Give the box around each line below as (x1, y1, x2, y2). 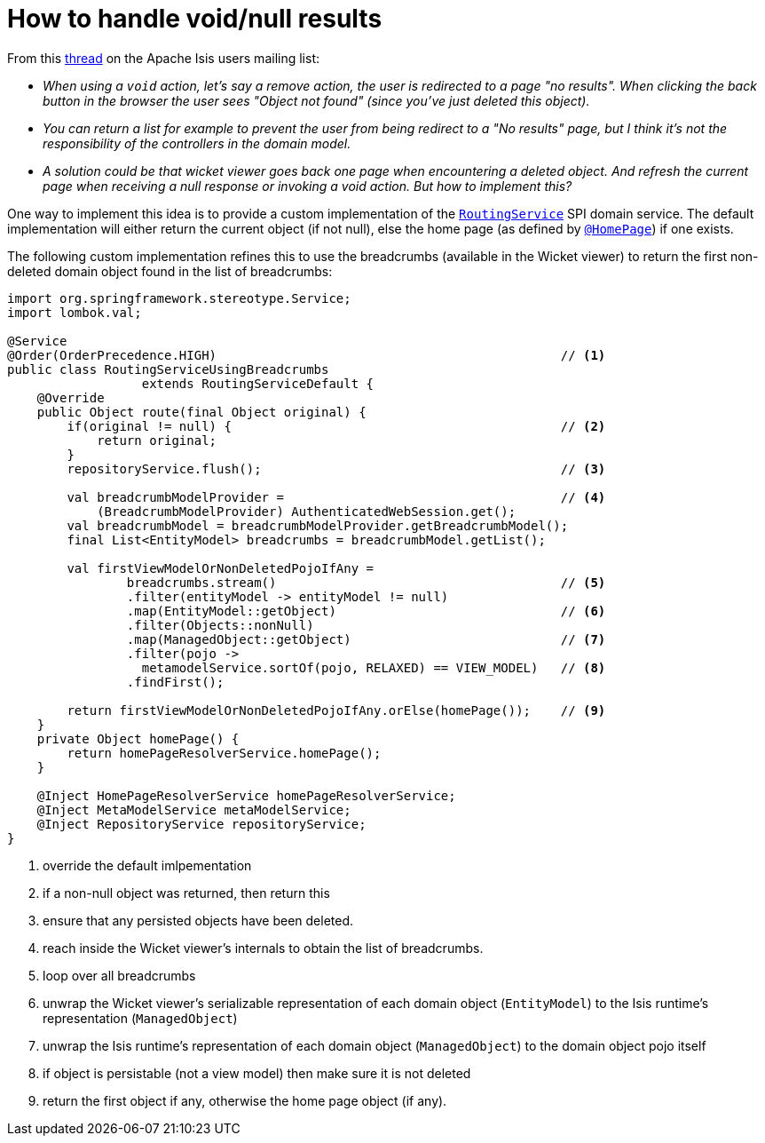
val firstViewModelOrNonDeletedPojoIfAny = (67, 560, 375, 575)
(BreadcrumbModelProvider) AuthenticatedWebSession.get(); (97, 504, 517, 519)
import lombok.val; (7, 305, 142, 320)
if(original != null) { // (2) (67, 418, 606, 433)
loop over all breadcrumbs (43, 967, 196, 983)
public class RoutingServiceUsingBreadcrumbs (7, 361, 329, 377)
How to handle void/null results (7, 4, 382, 34)
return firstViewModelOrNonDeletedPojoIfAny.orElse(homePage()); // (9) (67, 702, 606, 718)
